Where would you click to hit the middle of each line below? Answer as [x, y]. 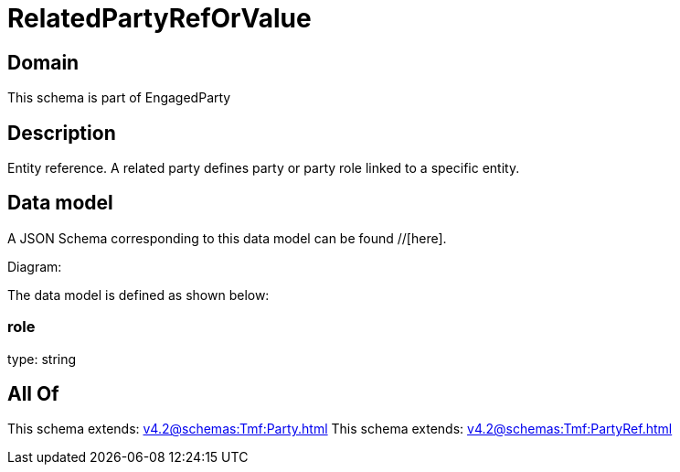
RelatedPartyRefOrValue [159, 18]
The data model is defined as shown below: [138, 295]
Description [62, 133]
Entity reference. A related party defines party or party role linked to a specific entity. [264, 168]
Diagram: [35, 266]
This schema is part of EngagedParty [119, 98]
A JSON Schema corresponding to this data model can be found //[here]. [227, 238]
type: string [42, 359]
